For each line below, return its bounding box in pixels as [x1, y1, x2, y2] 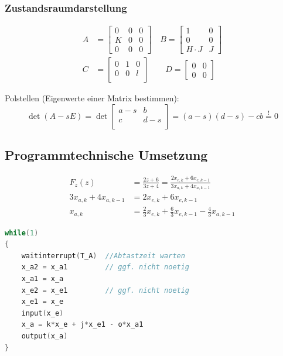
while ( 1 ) [5, 228, 39, 237]
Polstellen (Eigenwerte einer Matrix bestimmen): [5, 92, 179, 104]
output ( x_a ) [21, 331, 68, 340]
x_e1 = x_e [21, 297, 64, 306]
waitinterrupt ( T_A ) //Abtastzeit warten [21, 251, 185, 260]
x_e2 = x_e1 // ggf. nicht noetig [21, 286, 190, 295]
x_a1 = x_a [21, 275, 64, 283]
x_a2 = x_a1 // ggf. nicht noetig [21, 263, 190, 272]
